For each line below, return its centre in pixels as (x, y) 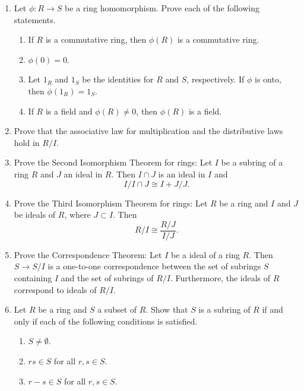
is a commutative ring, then (96, 39)
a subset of (117, 309)
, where (77, 214)
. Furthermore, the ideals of (221, 277)
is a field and (69, 111)
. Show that (167, 309)
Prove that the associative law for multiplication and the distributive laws (148, 131)
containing (33, 277)
